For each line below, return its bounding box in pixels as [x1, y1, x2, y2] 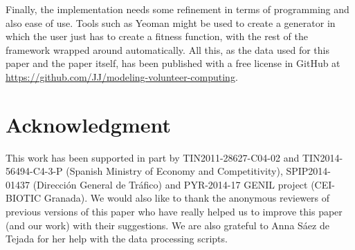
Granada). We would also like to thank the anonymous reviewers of [44, 191, 330, 205]
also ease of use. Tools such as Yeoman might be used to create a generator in [6, 15, 336, 30]
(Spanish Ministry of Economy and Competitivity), [66, 164, 283, 178]
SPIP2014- [286, 164, 331, 178]
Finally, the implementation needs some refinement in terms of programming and [6, 2, 349, 16]
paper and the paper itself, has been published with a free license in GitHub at [6, 56, 340, 70]
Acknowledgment [6, 110, 171, 138]
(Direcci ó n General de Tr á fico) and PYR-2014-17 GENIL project [33, 177, 308, 191]
